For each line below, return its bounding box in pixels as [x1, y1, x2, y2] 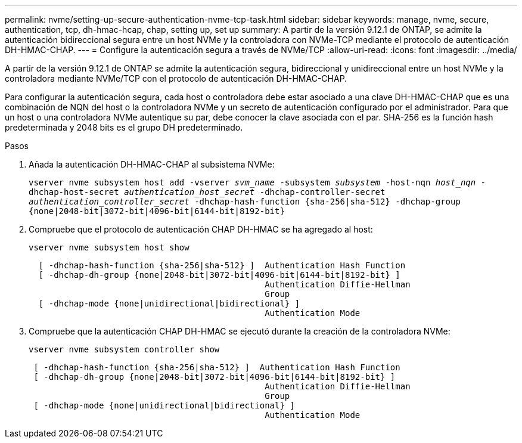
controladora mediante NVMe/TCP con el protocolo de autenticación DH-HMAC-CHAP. [5, 73, 347, 83]
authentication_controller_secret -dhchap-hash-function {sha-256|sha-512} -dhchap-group [29, 197, 461, 206]
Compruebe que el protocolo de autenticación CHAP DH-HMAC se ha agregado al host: [29, 224, 373, 234]
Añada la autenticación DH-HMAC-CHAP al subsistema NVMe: [29, 159, 275, 169]
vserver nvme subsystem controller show [29, 345, 220, 354]
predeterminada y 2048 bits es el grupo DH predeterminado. [5, 122, 243, 132]
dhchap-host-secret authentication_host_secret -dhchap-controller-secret [29, 187, 386, 197]
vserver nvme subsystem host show [29, 243, 189, 252]
